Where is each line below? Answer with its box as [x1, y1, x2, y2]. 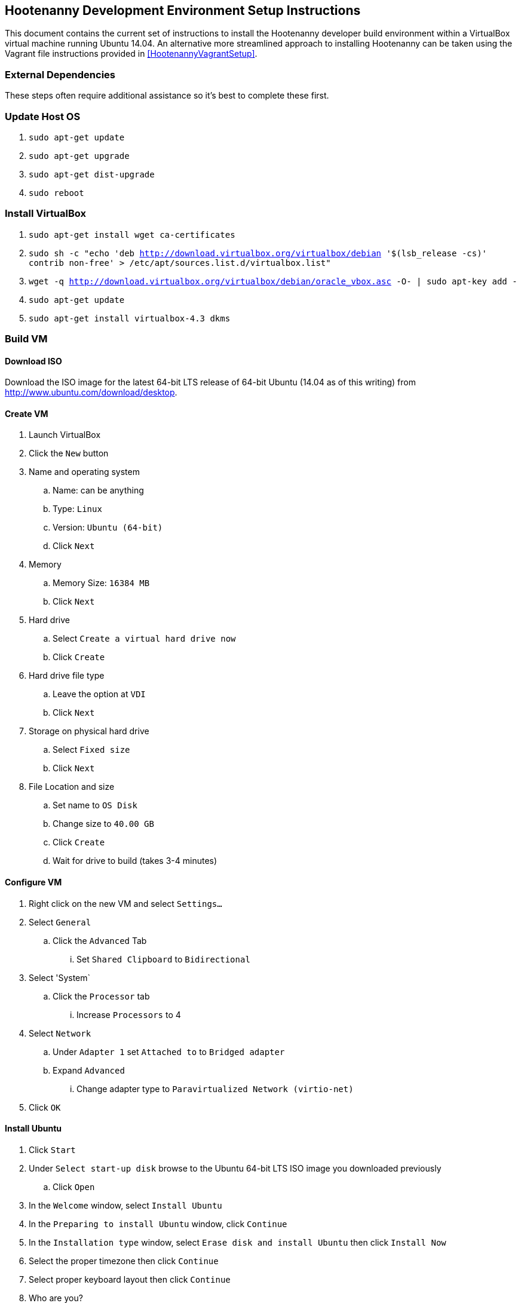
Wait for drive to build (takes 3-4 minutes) [53, 856, 217, 866]
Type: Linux [53, 504, 102, 514]
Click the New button [29, 448, 109, 459]
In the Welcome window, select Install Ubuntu [29, 1200, 222, 1210]
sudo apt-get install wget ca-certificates [29, 229, 235, 240]
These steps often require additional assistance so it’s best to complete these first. [5, 90, 329, 101]
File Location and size [29, 781, 115, 792]
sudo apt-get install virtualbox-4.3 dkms [29, 313, 231, 323]
